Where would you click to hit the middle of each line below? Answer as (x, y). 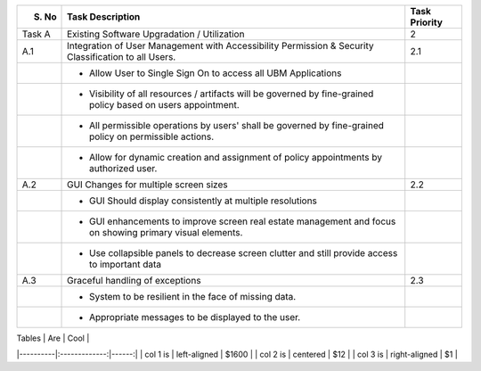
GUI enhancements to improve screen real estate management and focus (243, 221)
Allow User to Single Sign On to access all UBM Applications (216, 73)
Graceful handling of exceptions (134, 280)
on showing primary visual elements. (166, 232)
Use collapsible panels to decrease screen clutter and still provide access (244, 253)
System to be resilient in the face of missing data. (193, 297)
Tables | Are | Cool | (53, 338)
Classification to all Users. (122, 57)
